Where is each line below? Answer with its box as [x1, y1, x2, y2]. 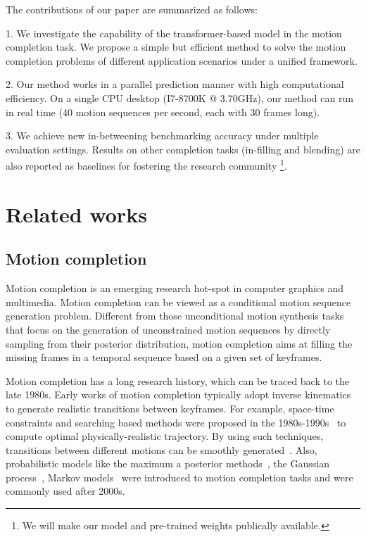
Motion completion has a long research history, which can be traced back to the [6, 373, 350, 388]
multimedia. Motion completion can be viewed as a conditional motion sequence [6, 294, 351, 309]
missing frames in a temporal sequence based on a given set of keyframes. [6, 350, 322, 365]
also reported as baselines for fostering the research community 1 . [6, 156, 287, 172]
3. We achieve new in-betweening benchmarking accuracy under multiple [6, 128, 319, 143]
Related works [6, 199, 147, 228]
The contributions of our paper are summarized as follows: [6, 2, 258, 16]
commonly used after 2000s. [6, 484, 125, 498]
